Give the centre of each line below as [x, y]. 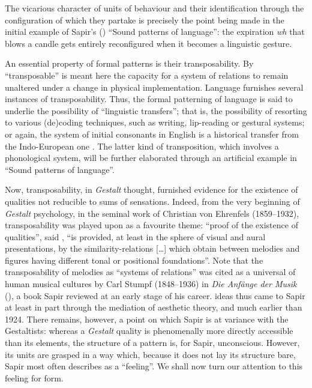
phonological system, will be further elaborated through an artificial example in [151, 158]
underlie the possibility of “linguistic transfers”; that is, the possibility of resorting [156, 110]
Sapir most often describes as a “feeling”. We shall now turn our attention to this [154, 366]
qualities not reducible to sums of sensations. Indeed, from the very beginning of [152, 201]
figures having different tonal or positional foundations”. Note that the [134, 260]
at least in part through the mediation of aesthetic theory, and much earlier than [154, 307]
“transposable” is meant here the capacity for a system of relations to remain [147, 75]
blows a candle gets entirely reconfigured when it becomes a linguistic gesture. [148, 43]
